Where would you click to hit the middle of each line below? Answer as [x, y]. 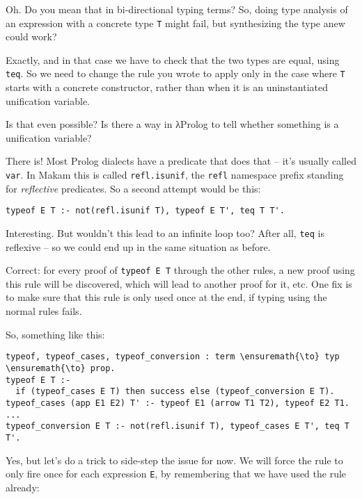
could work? [31, 36]
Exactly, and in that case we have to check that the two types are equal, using [173, 59]
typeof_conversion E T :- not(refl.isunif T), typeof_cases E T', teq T [178, 426]
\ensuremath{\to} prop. [61, 368]
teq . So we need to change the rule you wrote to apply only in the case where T [175, 73]
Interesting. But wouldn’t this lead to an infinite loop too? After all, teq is [165, 232]
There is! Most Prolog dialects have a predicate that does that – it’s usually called [181, 161]
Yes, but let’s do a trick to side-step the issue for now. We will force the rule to [174, 460]
